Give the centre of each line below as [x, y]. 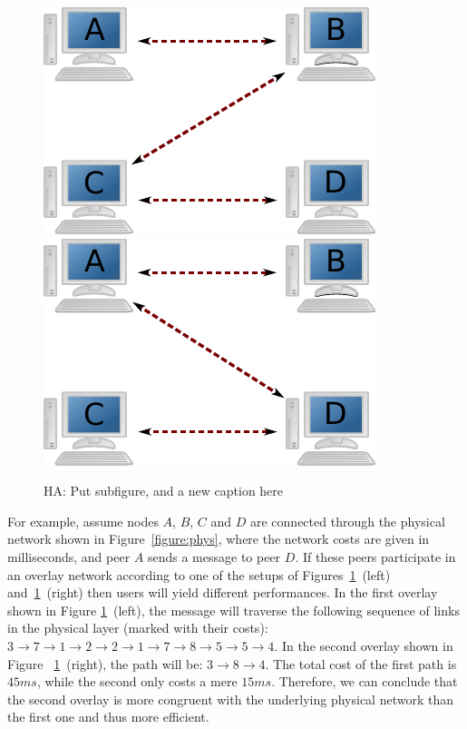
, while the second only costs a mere [137, 681]
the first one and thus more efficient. [108, 717]
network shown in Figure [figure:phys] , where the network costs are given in [219, 539]
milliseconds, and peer [69, 556]
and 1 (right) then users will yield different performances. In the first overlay [223, 592]
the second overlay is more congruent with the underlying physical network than [230, 699]
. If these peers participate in [375, 556]
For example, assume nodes [83, 521]
